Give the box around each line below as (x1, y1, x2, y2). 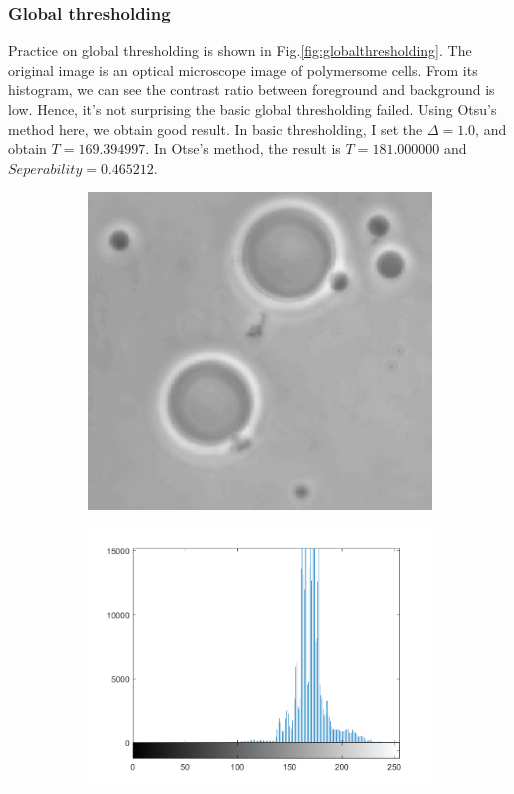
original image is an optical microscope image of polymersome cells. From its (8, 59, 478, 80)
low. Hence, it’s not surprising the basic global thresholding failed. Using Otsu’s (8, 99, 497, 119)
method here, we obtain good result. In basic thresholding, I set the (8, 118, 423, 139)
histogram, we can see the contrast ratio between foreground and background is (8, 79, 495, 100)
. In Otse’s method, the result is (145, 138, 341, 159)
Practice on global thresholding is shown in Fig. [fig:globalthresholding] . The (8, 40, 472, 61)
